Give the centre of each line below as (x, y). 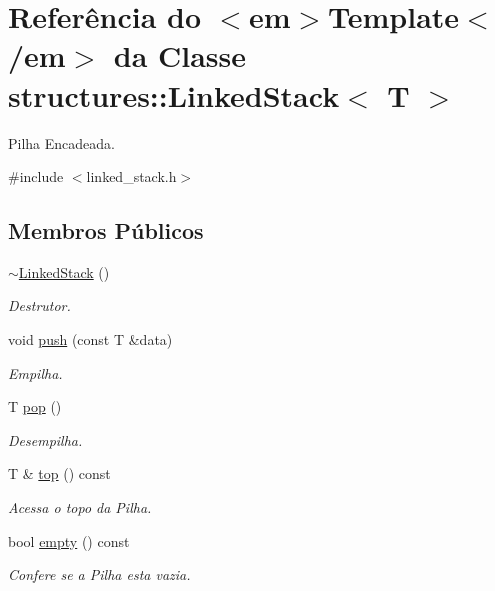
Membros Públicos (106, 230)
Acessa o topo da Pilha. (80, 507)
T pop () (35, 406)
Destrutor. (39, 305)
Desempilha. (45, 439)
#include (36, 176)
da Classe (180, 55)
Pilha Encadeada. (61, 142)
